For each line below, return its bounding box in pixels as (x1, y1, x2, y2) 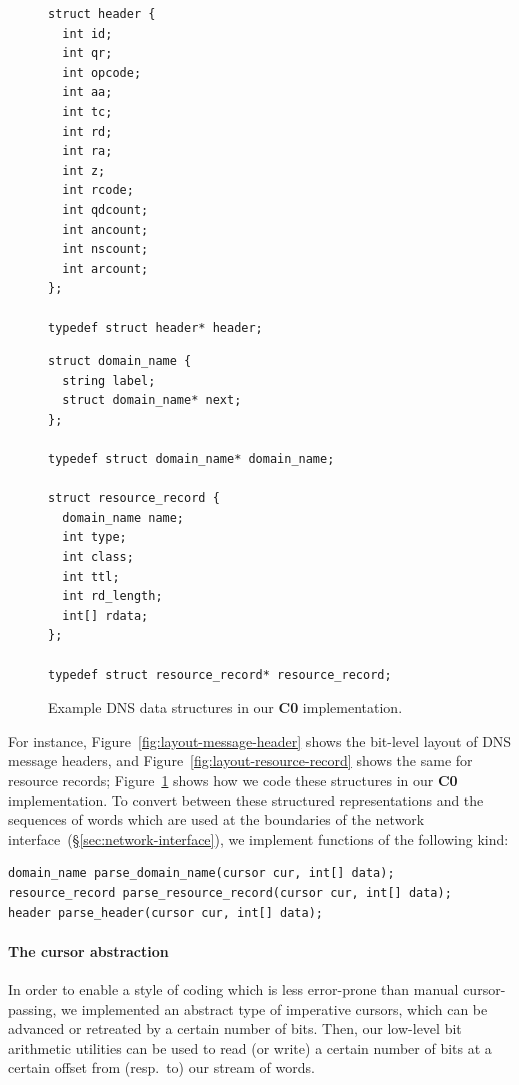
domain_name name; (62, 510, 185, 525)
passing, (8, 998, 57, 1019)
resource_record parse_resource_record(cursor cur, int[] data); (8, 885, 452, 900)
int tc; (62, 104, 113, 119)
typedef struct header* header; (48, 320, 263, 335)
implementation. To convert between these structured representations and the (8, 789, 484, 810)
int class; (62, 550, 134, 565)
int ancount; (62, 222, 149, 237)
